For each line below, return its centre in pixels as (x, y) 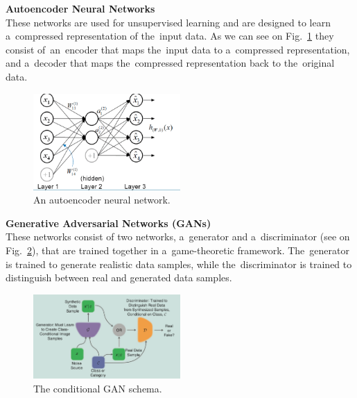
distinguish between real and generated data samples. (119, 277)
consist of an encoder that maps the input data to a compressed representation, (178, 49)
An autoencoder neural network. (102, 200)
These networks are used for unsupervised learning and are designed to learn (168, 22)
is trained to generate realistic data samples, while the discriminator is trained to (179, 264)
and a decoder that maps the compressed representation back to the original (170, 63)
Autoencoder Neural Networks (80, 8)
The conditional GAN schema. (98, 388)
